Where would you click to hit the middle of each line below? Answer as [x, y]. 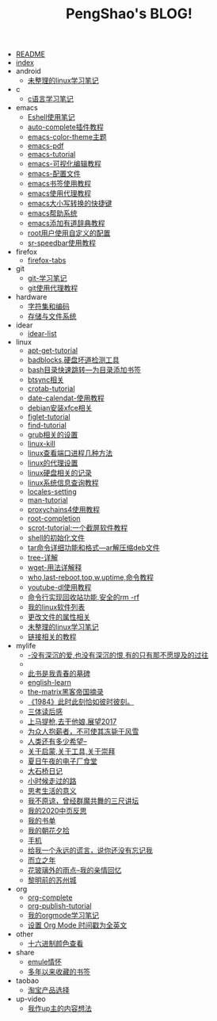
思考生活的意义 [52, 791]
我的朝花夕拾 [48, 831]
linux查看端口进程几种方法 [70, 453]
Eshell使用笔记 [51, 117]
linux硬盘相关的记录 [60, 473]
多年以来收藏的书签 [59, 972]
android [28, 71]
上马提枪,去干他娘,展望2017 [72, 721]
